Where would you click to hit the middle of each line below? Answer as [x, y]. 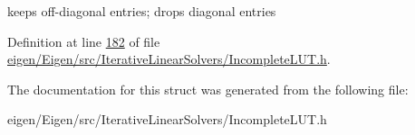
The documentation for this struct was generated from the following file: [208, 89]
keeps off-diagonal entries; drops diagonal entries [142, 11]
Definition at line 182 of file [84, 41]
